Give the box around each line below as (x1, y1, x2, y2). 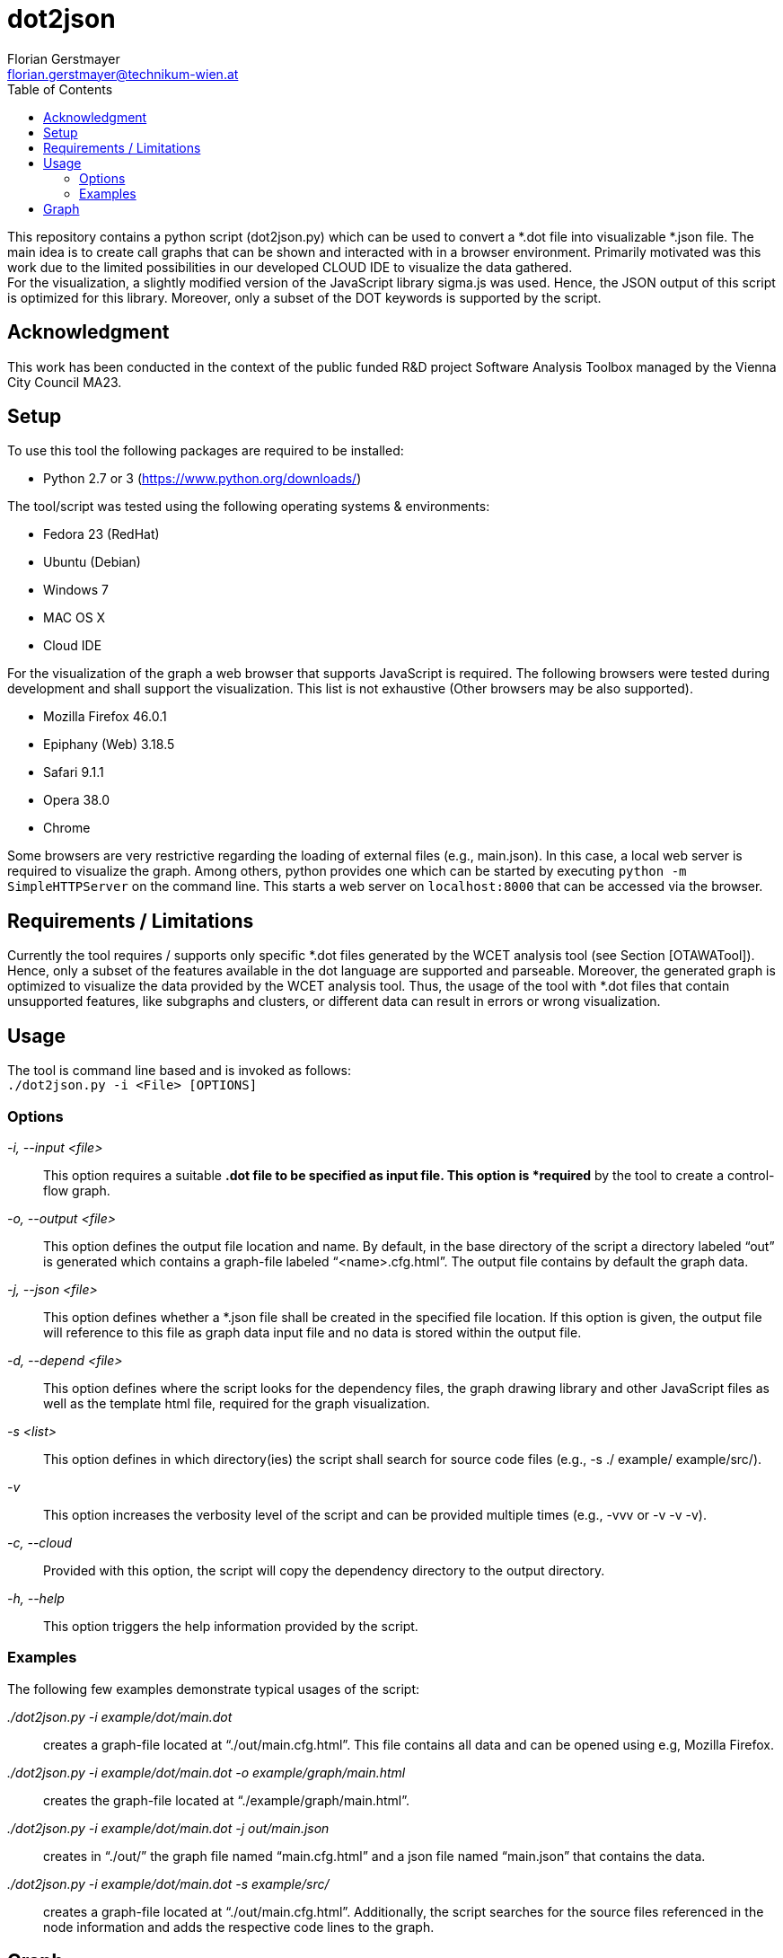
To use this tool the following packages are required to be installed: (7, 443, 404, 459)
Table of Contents (7, 81, 113, 97)
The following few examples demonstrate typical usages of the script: (7, 1680, 420, 1697)
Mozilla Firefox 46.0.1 (43, 709, 167, 725)
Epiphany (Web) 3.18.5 (43, 736, 175, 753)
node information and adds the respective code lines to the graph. (43, 1918, 435, 1935)
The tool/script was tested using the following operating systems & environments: (7, 498, 490, 515)
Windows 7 (43, 582, 109, 598)
